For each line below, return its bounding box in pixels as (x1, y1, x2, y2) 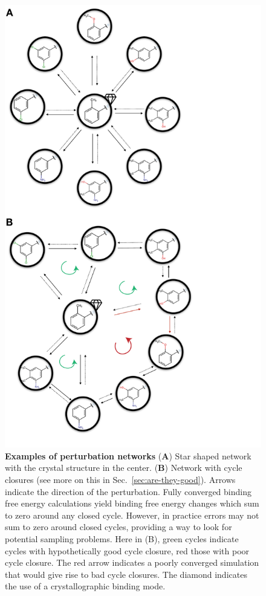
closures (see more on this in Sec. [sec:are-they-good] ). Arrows (5, 473, 236, 485)
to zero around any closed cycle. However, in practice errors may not (5, 508, 259, 521)
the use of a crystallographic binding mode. (5, 580, 166, 592)
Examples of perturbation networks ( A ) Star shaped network (5, 449, 251, 462)
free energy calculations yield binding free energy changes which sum (5, 497, 259, 510)
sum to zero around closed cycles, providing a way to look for (5, 520, 232, 533)
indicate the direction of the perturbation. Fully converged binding (5, 485, 251, 497)
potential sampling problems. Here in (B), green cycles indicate (5, 532, 239, 545)
